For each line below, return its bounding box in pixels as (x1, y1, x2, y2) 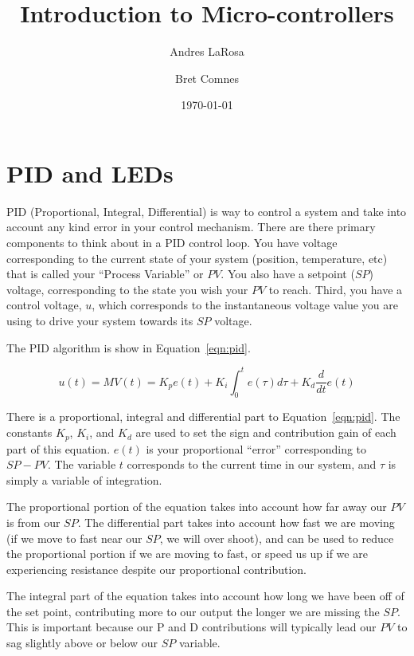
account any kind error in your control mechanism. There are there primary (6, 218, 376, 235)
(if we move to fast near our (6, 529, 143, 546)
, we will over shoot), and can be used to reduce (159, 529, 394, 546)
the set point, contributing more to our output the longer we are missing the (6, 603, 380, 619)
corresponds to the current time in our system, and (127, 456, 377, 473)
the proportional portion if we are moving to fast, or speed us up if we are (6, 545, 368, 562)
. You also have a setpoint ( (221, 265, 355, 282)
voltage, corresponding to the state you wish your (6, 281, 248, 297)
